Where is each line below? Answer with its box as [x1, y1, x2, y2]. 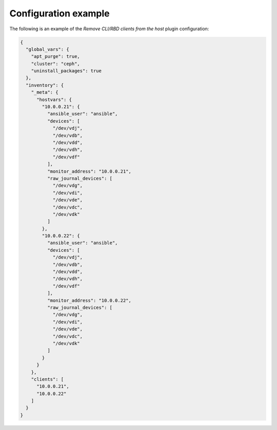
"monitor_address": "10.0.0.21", [47, 168, 132, 174]
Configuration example [9, 8, 110, 19]
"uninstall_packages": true [31, 68, 102, 74]
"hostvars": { [36, 96, 72, 103]
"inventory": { [26, 82, 64, 88]
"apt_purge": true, [31, 54, 81, 59]
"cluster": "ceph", [31, 60, 81, 67]
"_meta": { [31, 90, 58, 95]
